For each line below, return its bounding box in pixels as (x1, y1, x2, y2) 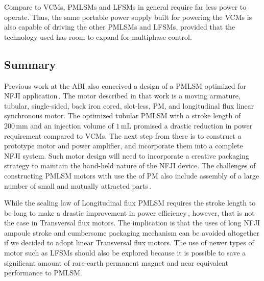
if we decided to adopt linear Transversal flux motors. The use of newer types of (4, 237, 254, 248)
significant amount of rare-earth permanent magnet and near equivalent (4, 257, 228, 268)
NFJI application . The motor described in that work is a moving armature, (4, 90, 241, 101)
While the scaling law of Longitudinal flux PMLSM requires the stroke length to (4, 197, 256, 208)
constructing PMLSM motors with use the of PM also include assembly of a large (4, 170, 259, 181)
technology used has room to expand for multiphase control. (4, 31, 192, 42)
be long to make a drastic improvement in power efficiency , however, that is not (4, 207, 255, 218)
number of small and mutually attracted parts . (4, 180, 152, 191)
